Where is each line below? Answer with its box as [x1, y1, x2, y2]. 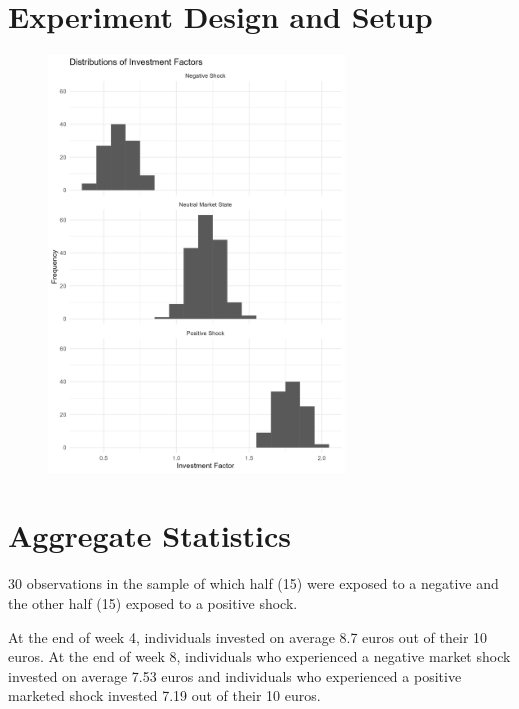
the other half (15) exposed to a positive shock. [8, 592, 298, 613]
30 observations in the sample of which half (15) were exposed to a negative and [8, 573, 499, 594]
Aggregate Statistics [8, 515, 291, 556]
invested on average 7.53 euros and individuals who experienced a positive [8, 665, 462, 686]
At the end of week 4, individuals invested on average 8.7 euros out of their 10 [8, 626, 488, 647]
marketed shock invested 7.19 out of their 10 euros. [8, 685, 321, 706]
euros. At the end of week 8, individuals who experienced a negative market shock [8, 646, 511, 667]
